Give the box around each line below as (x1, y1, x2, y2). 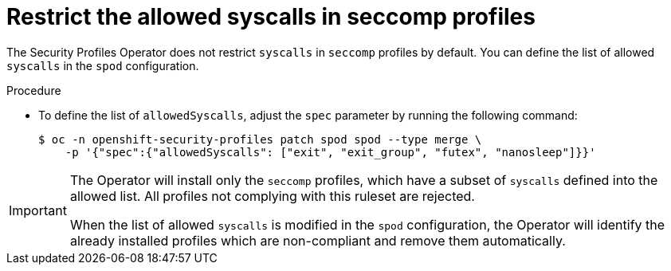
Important (9, 202, 67, 218)
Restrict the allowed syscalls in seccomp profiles (6, 3, 536, 30)
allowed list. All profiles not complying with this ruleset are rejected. (69, 187, 475, 204)
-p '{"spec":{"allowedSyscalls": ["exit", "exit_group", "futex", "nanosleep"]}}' (65, 145, 596, 159)
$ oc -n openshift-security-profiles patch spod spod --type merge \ (38, 132, 482, 146)
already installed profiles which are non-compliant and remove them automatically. (69, 232, 566, 249)
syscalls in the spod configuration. (6, 58, 199, 73)
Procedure (6, 83, 61, 97)
